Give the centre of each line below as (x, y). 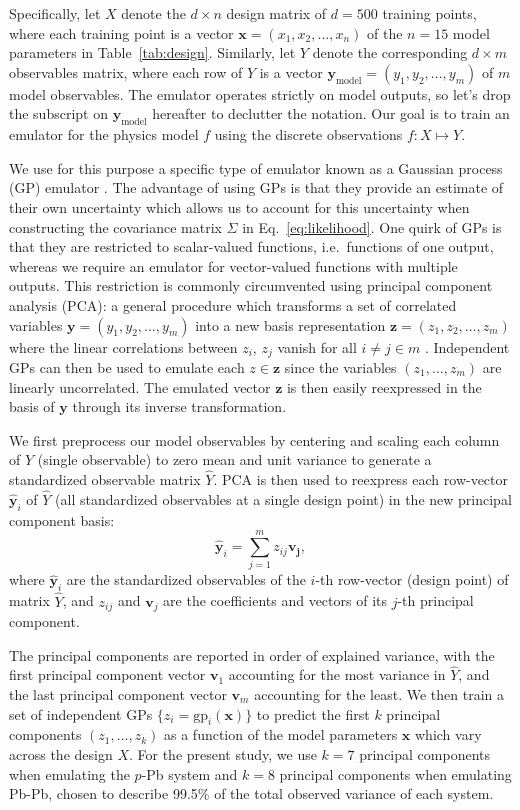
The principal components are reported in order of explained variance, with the (252, 654)
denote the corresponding (390, 52)
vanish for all (317, 346)
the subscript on (58, 113)
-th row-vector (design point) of (412, 579)
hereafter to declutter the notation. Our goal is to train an (331, 113)
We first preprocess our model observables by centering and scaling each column (254, 439)
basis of (32, 406)
